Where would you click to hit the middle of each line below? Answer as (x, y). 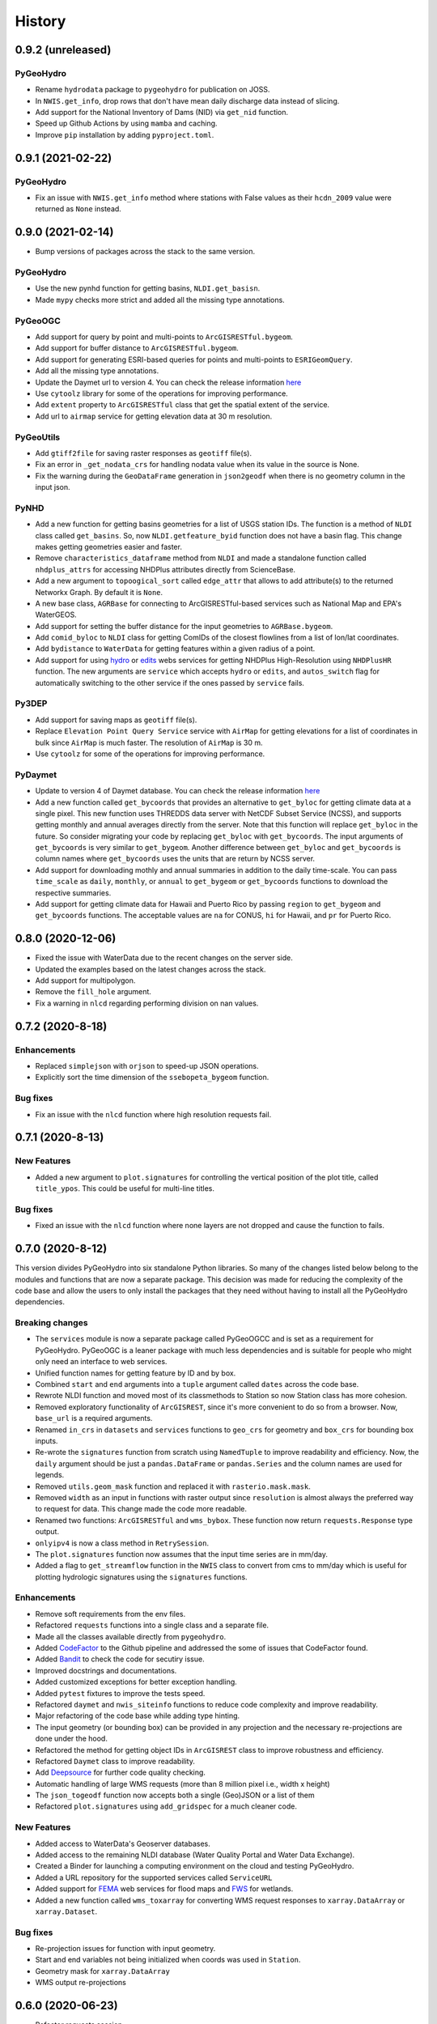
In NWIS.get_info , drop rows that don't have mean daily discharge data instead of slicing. (187, 100)
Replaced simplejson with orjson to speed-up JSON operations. (147, 1066)
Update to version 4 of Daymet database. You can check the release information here (178, 791)
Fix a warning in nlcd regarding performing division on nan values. (147, 1003)
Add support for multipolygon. (85, 980)
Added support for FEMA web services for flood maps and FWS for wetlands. (164, 1889)
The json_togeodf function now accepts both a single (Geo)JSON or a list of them (175, 1795)
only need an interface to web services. (101, 1362)
